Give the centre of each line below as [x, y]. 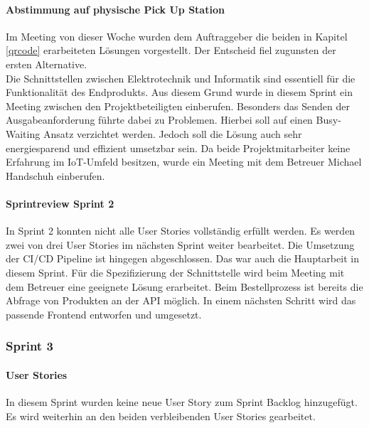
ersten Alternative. [47, 64]
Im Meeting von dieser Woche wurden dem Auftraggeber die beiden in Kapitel [177, 36]
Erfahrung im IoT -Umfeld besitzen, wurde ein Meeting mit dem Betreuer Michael [184, 162]
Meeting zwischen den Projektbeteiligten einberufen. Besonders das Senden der [178, 106]
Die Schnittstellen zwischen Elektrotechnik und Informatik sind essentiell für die [181, 78]
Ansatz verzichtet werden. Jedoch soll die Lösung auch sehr [172, 133]
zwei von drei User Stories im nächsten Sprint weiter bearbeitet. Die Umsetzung [180, 244]
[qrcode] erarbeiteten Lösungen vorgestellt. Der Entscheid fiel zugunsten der [171, 50]
